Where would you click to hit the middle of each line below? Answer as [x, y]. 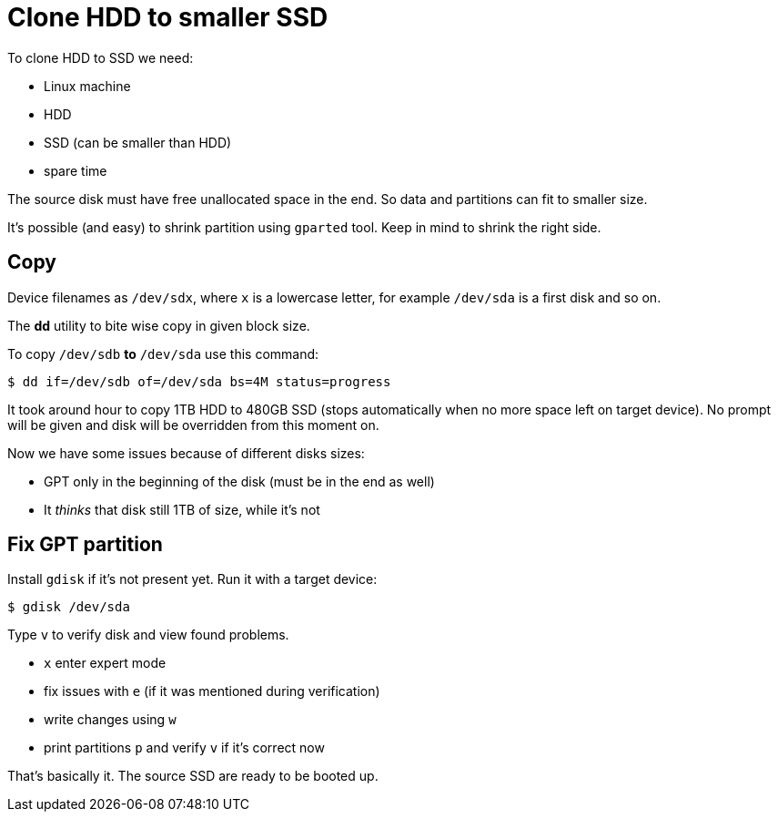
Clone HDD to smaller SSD [168, 17]
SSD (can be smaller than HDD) [138, 142]
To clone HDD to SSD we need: [101, 57]
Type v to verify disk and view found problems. [148, 635]
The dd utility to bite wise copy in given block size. [159, 325]
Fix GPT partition [85, 545]
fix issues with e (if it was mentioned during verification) [212, 691]
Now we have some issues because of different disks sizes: [186, 453]
